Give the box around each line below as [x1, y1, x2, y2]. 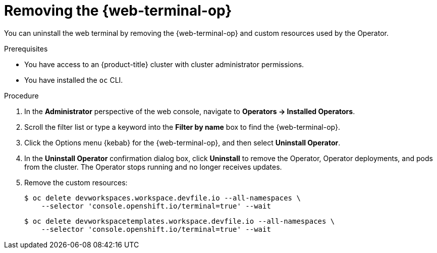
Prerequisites [4, 44, 48, 53]
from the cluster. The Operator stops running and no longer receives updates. [24, 162, 282, 171]
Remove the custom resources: [24, 178, 128, 187]
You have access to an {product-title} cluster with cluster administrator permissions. [24, 60, 304, 69]
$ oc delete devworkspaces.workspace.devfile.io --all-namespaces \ [24, 193, 301, 202]
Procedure [4, 91, 39, 100]
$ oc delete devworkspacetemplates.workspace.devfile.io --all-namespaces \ [24, 217, 335, 225]
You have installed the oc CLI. [24, 75, 123, 84]
